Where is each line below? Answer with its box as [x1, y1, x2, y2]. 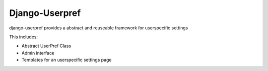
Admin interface [21, 50, 55, 56]
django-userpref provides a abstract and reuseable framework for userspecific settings [9, 25, 188, 31]
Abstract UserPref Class [21, 43, 71, 49]
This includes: [9, 34, 38, 40]
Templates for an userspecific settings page [21, 57, 112, 63]
